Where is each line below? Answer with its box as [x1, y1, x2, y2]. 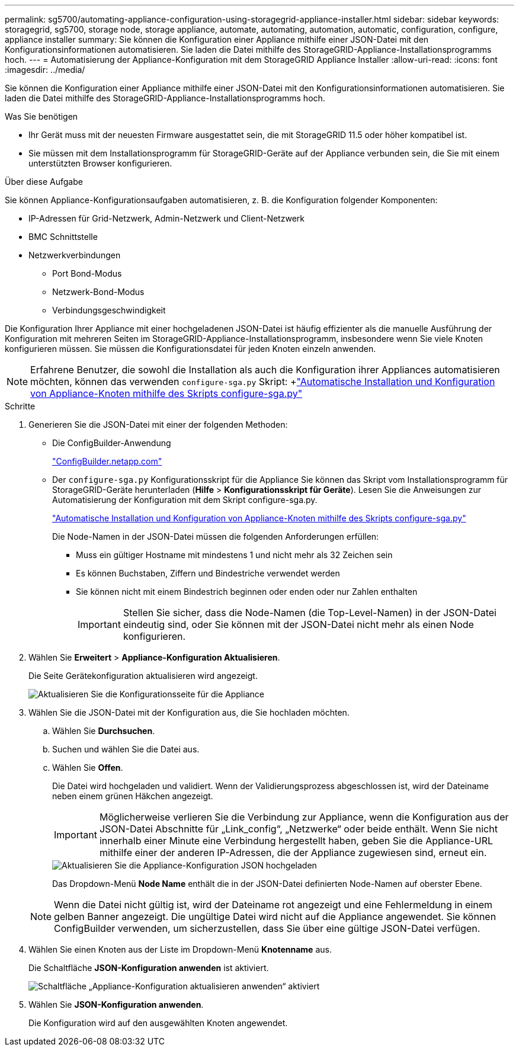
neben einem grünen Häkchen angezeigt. [52, 791, 213, 801]
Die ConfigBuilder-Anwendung [52, 438, 171, 448]
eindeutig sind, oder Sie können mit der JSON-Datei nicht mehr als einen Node [123, 619, 474, 630]
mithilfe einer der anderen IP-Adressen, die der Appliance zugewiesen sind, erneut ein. [99, 847, 487, 858]
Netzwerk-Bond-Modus [52, 287, 145, 297]
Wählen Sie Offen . [52, 762, 123, 773]
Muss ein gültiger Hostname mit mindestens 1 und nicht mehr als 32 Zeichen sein [76, 550, 393, 560]
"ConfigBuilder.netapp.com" [52, 456, 162, 466]
